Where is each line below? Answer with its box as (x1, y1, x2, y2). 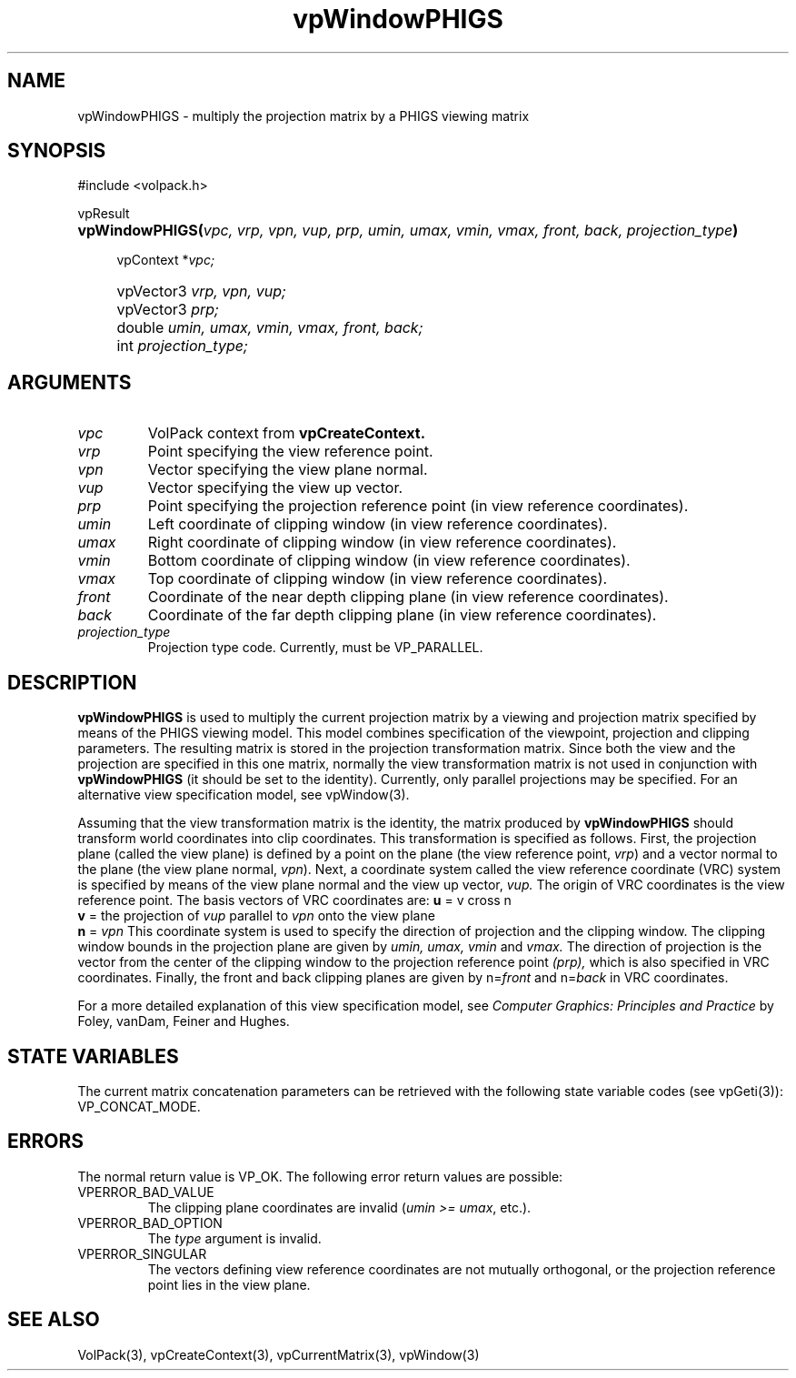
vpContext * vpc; (116, 252, 215, 268)
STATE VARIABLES (7, 1044, 179, 1068)
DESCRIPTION (7, 670, 137, 694)
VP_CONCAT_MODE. (77, 1098, 201, 1114)
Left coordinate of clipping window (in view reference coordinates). (147, 515, 608, 534)
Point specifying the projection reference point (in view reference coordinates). (147, 497, 689, 516)
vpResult (77, 206, 130, 222)
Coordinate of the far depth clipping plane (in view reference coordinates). (147, 606, 657, 625)
